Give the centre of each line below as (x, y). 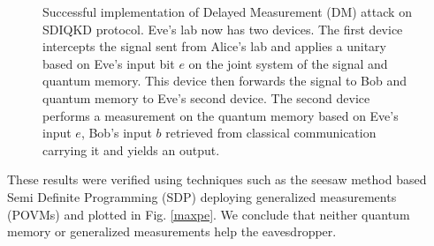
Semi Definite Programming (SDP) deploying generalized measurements (202, 196)
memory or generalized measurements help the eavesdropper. (172, 231)
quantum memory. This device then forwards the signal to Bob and (225, 81)
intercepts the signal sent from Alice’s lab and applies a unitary (215, 46)
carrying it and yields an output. (131, 149)
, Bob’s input (116, 133)
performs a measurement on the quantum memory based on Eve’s (221, 115)
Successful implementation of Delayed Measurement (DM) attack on (227, 11)
